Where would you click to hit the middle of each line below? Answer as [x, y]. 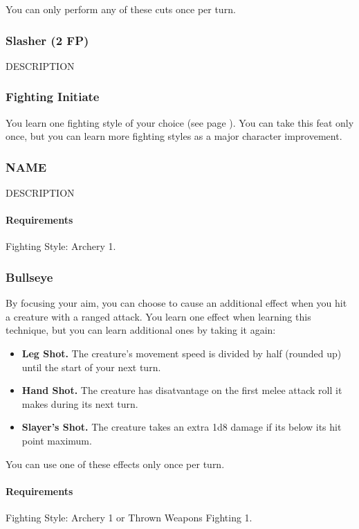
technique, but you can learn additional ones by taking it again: [141, 330]
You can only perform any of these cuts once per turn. [121, 9]
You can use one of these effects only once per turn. [115, 464]
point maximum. [57, 440]
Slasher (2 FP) [47, 40]
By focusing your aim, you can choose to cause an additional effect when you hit [176, 303]
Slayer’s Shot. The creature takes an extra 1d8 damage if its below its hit [182, 427]
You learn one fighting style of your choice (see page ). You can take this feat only [180, 122]
